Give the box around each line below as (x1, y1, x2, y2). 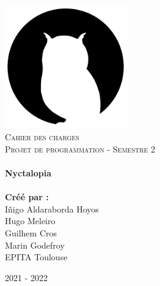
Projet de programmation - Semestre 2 (5, 142, 156, 155)
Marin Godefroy (5, 238, 65, 251)
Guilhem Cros (5, 226, 57, 239)
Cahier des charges (5, 130, 79, 143)
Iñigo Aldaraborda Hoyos (5, 202, 99, 215)
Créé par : (5, 190, 49, 203)
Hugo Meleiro (5, 214, 56, 227)
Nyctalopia (5, 166, 52, 179)
